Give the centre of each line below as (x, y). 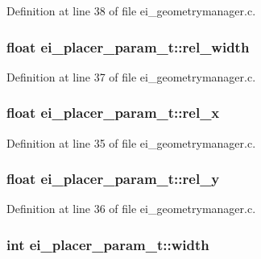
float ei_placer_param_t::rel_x (113, 113)
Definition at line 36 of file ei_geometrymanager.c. (131, 209)
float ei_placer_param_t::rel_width (128, 46)
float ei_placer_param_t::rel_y (113, 179)
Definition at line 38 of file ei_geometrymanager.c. (131, 10)
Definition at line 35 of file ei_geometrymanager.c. (131, 142)
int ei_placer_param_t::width (108, 244)
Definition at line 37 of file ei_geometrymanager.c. (131, 76)
